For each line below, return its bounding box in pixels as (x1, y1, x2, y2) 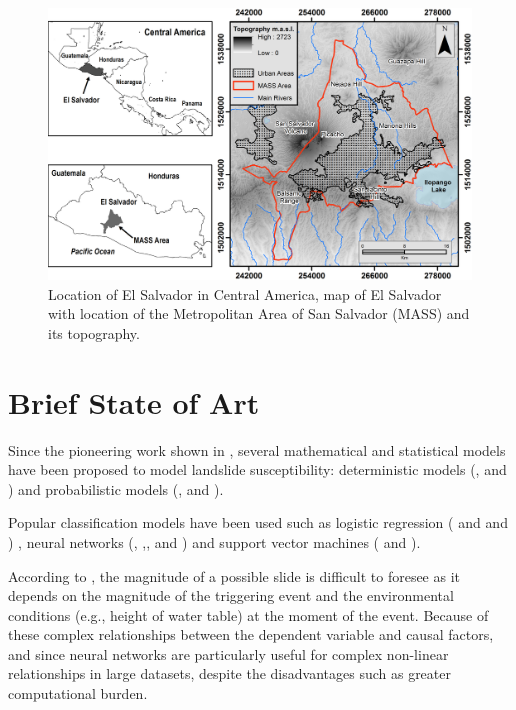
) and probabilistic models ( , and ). (8, 478, 224, 499)
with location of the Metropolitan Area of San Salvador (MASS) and (48, 303, 470, 324)
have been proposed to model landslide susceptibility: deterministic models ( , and (8, 459, 507, 480)
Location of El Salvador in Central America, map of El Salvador (48, 283, 442, 304)
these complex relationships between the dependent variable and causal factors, (8, 624, 494, 645)
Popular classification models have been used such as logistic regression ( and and (8, 512, 508, 533)
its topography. (48, 322, 140, 343)
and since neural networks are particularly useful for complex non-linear (8, 643, 449, 664)
